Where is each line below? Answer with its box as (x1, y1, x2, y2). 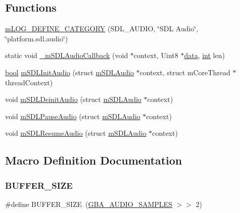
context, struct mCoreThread (139, 67, 230, 77)
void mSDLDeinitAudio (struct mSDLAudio (5, 94, 141, 104)
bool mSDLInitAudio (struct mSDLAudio (5, 67, 134, 77)
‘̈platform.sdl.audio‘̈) (5, 33, 68, 43)
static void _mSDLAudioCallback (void (5, 50, 128, 61)
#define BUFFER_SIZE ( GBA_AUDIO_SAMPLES (5, 198, 172, 209)
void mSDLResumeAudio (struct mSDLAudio (5, 128, 147, 138)
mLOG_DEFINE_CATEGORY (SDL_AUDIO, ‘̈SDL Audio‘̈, (5, 23, 199, 34)
